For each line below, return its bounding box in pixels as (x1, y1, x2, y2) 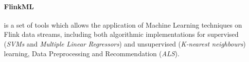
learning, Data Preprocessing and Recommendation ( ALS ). (4, 48, 179, 58)
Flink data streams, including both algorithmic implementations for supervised (4, 29, 239, 39)
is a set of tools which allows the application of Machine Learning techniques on (4, 19, 242, 30)
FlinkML (4, 1, 34, 11)
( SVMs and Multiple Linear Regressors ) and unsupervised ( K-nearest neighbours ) (4, 38, 246, 48)
